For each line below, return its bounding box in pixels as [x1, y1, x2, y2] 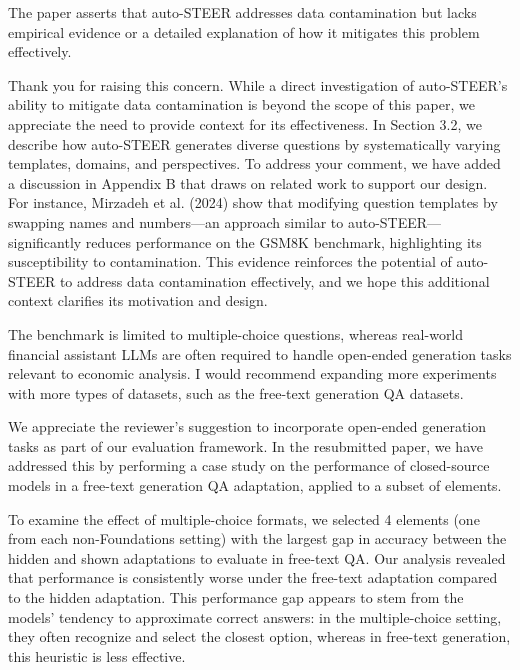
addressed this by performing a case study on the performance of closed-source [8, 455, 490, 476]
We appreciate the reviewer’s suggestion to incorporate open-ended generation [8, 416, 487, 437]
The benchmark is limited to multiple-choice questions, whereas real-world [8, 323, 464, 344]
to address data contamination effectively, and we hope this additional [59, 270, 490, 291]
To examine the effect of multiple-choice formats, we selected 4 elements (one [8, 508, 480, 529]
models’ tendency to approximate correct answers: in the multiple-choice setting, [8, 606, 502, 627]
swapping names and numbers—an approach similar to [8, 211, 344, 232]
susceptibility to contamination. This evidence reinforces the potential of [8, 251, 452, 272]
